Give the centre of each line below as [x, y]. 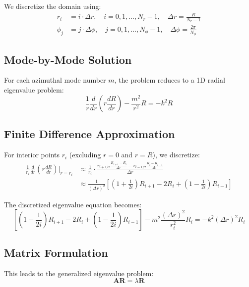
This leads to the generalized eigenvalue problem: [79, 273]
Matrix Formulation [56, 252]
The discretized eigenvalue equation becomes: [73, 204]
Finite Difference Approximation [90, 134]
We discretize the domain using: [53, 6]
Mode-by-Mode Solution [68, 59]
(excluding [85, 155]
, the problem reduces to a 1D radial [170, 80]
